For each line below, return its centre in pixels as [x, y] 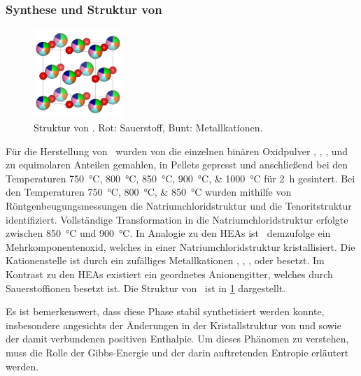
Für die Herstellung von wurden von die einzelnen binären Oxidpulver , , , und [177, 151]
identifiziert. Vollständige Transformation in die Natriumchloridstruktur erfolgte [177, 219]
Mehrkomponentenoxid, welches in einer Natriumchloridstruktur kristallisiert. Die [180, 246]
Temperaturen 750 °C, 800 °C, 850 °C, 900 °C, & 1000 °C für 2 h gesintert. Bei [180, 178]
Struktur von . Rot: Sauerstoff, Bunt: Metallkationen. [148, 127]
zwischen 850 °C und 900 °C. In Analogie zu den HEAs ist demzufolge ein [168, 233]
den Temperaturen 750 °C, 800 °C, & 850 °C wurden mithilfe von [149, 192]
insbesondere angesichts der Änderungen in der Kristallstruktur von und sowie [174, 325]
